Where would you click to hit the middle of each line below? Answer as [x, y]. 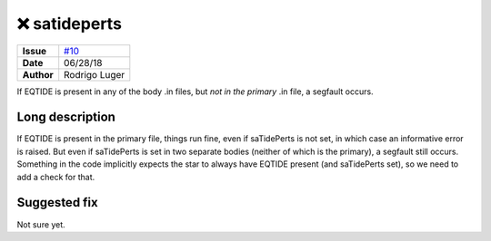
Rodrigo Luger [95, 74]
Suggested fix [58, 202]
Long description [66, 117]
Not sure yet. [41, 224]
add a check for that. [56, 177]
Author [38, 74]
